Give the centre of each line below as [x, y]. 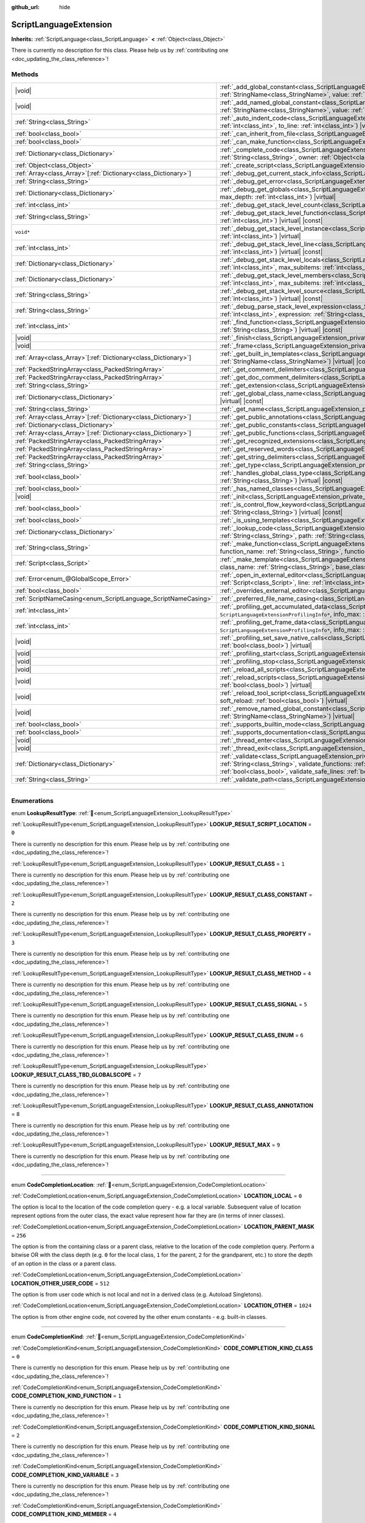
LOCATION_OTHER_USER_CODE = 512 [60, 1283]
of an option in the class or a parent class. [64, 1263]
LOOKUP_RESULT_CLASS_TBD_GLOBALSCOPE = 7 [76, 1075]
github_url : [25, 7]
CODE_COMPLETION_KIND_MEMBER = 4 [64, 1514]
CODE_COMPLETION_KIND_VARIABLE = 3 [65, 1475]
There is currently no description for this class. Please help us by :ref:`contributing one [120, 50]
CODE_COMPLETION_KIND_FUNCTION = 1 [66, 1396]
